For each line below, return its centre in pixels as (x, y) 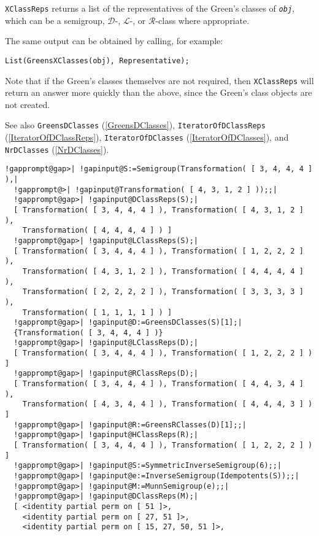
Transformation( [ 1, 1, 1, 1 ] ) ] (97, 312)
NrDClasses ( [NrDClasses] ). (57, 149)
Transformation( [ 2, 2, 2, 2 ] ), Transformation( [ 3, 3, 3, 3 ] (163, 292)
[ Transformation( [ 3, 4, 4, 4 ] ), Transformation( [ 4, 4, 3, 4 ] (159, 384)
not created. (28, 104)
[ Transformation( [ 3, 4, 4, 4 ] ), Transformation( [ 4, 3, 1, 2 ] (159, 210)
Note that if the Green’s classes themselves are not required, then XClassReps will (159, 80)
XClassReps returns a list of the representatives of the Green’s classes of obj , (150, 8)
